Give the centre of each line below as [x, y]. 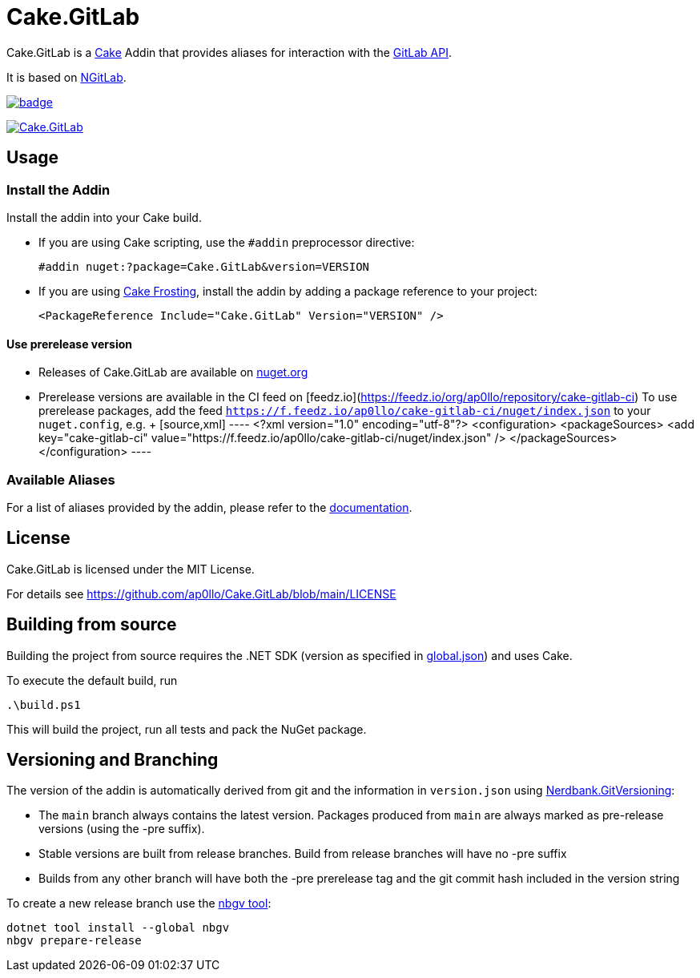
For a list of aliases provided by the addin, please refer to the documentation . [209, 507]
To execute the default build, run [92, 680]
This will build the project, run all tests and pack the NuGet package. [187, 729]
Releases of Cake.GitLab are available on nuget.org [173, 372]
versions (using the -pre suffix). [122, 829]
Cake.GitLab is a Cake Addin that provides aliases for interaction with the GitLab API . [229, 52]
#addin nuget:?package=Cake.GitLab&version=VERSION [204, 266]
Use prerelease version [69, 344]
